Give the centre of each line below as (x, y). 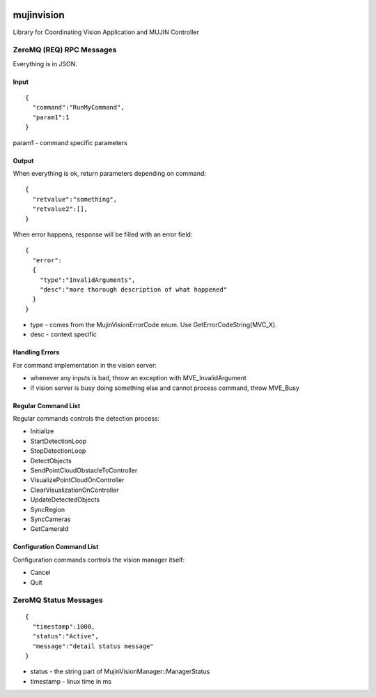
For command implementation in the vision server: (85, 365)
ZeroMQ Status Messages (58, 600)
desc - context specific (63, 334)
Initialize (42, 431)
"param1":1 (51, 117)
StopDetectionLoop (58, 451)
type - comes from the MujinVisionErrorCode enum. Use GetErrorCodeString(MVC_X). (154, 325)
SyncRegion (48, 509)
